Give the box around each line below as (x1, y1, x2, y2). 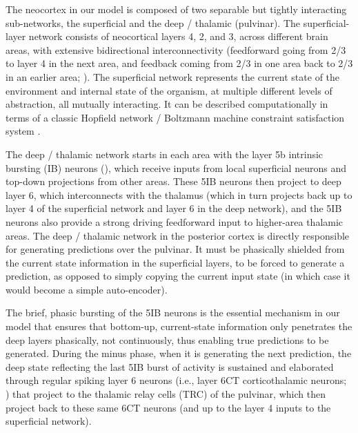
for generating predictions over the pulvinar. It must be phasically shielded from (6, 242, 345, 256)
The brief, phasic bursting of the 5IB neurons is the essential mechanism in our (6, 305, 340, 320)
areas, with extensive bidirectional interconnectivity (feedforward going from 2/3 (6, 42, 346, 57)
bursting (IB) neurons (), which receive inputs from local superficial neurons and (6, 160, 346, 175)
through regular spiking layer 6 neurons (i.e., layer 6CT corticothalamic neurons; (6, 373, 347, 387)
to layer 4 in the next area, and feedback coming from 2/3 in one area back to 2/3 (6, 56, 353, 70)
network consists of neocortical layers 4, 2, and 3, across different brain (28, 29, 328, 44)
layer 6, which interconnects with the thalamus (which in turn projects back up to (6, 187, 352, 202)
